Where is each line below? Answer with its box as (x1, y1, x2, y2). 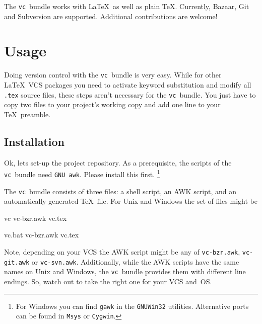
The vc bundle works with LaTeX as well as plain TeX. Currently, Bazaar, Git (4, 1, 249, 11)
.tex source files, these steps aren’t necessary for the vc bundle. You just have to (4, 89, 256, 100)
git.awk (4, 259, 30, 266)
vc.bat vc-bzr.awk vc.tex (4, 229, 79, 240)
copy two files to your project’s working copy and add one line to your (4, 99, 221, 110)
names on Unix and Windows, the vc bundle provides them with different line (4, 266, 246, 277)
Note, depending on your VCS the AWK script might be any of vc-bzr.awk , (4, 247, 240, 257)
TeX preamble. (4, 109, 51, 119)
